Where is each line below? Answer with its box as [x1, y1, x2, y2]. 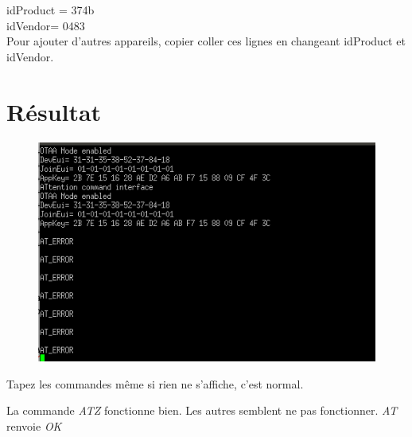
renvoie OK [6, 417, 62, 434]
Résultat [6, 95, 102, 127]
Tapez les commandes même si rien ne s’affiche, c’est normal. [6, 375, 304, 392]
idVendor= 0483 [6, 17, 85, 33]
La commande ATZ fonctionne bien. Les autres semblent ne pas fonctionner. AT [6, 402, 398, 419]
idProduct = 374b [6, 2, 95, 18]
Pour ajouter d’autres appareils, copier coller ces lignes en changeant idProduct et [6, 33, 406, 49]
